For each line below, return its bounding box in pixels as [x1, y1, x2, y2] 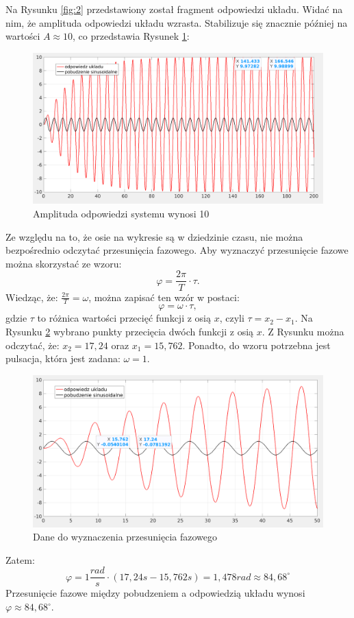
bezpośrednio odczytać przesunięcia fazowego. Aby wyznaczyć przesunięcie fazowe [5, 243, 349, 257]
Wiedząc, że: [5, 289, 58, 304]
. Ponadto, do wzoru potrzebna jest [182, 337, 331, 352]
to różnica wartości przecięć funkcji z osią [37, 311, 211, 325]
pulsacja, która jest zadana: [5, 351, 121, 366]
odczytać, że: [5, 337, 60, 352]
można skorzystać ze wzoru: [5, 256, 122, 270]
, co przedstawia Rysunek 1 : [73, 29, 190, 43]
